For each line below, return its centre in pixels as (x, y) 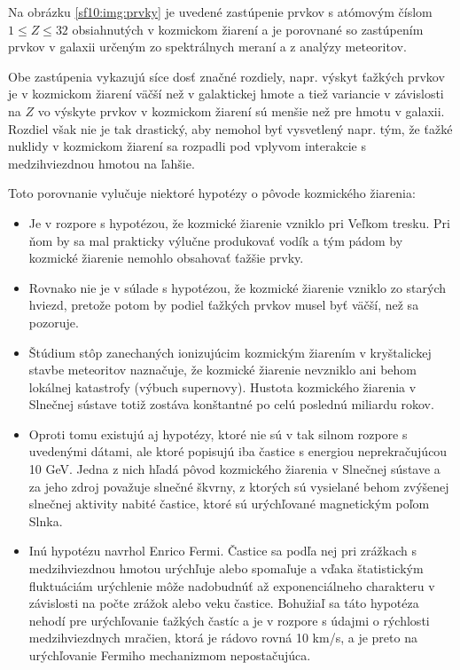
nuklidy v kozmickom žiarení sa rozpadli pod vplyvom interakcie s (187, 146)
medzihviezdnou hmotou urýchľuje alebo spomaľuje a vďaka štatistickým (226, 568)
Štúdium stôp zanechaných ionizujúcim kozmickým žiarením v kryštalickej (230, 352)
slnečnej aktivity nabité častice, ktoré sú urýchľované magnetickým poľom (229, 504)
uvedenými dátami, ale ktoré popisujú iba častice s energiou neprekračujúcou (238, 451)
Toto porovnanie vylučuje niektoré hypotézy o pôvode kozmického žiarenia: (212, 193)
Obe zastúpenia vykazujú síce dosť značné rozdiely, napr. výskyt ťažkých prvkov (226, 76)
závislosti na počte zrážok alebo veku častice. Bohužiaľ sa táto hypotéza (224, 603)
